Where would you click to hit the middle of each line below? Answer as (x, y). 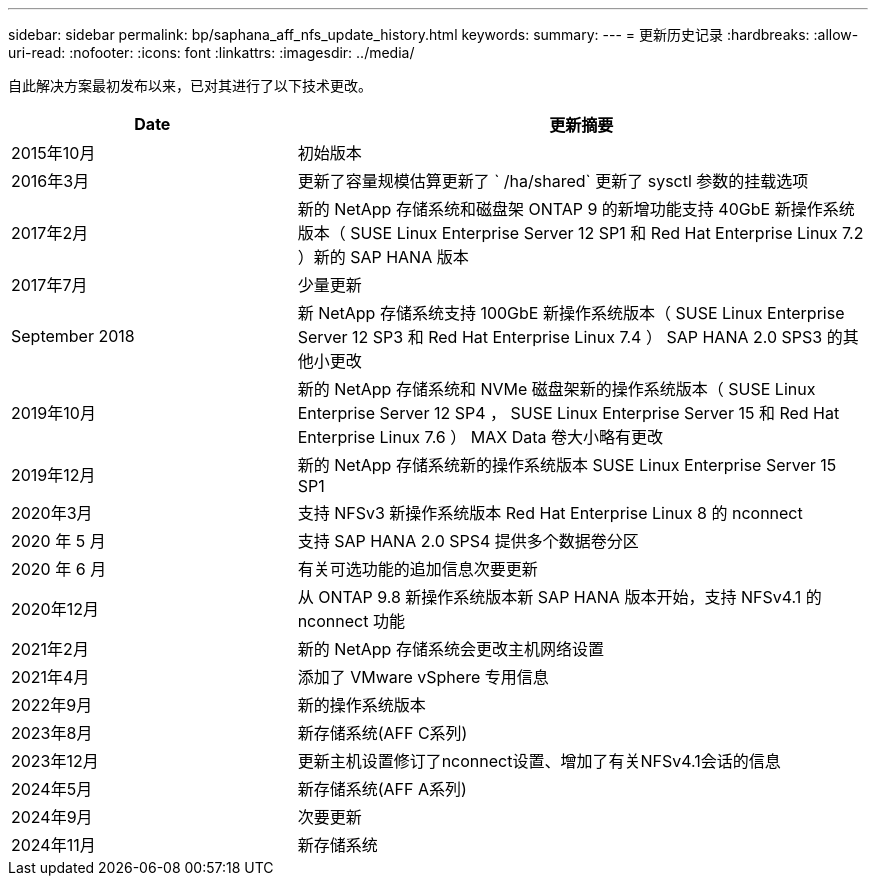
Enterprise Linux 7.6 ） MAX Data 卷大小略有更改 (480, 437)
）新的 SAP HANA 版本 (383, 257)
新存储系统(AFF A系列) (382, 789)
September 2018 (73, 336)
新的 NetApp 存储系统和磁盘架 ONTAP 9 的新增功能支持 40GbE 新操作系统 (576, 209)
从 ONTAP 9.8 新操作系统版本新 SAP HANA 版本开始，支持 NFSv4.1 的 (559, 597)
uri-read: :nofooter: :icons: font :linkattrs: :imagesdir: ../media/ (211, 52)
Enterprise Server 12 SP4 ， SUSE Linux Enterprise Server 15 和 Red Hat (568, 413)
